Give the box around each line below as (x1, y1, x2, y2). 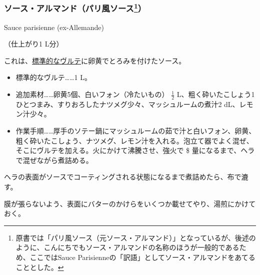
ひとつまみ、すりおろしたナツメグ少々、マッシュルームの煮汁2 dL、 (15, 98, 239, 109)
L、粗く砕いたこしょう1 (176, 89, 255, 99)
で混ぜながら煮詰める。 (15, 154, 93, 165)
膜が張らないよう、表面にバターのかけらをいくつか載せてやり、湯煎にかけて (4, 198, 256, 208)
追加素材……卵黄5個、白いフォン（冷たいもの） (15, 89, 169, 99)
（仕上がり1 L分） (4, 38, 63, 49)
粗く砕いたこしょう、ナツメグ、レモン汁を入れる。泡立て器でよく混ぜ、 (15, 135, 253, 145)
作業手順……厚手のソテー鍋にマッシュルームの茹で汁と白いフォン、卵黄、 (15, 125, 256, 136)
